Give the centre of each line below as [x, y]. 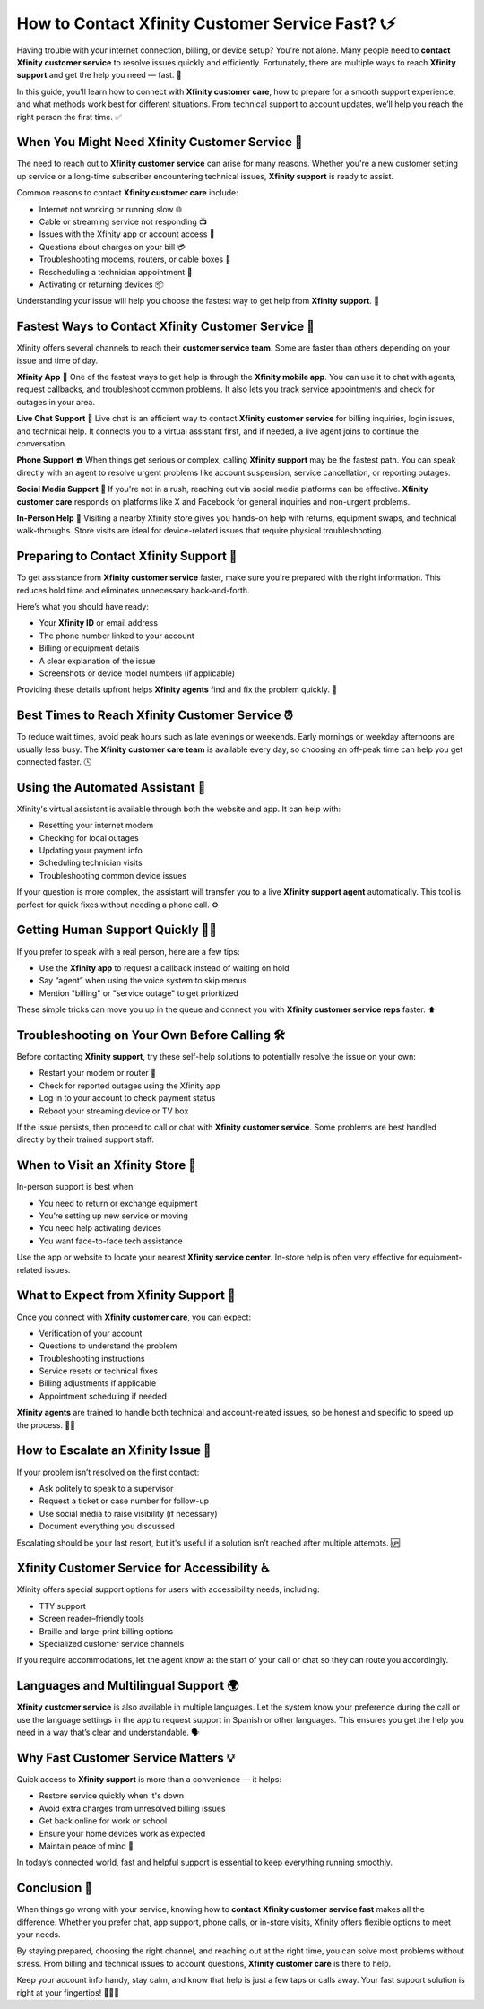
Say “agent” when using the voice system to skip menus [143, 981]
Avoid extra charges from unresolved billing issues [132, 1808]
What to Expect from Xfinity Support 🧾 [126, 1295]
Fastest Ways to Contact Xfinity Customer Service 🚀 [166, 327]
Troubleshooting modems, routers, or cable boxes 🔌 [135, 259]
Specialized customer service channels [112, 1643]
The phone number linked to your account [117, 636]
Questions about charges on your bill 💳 [112, 247]
